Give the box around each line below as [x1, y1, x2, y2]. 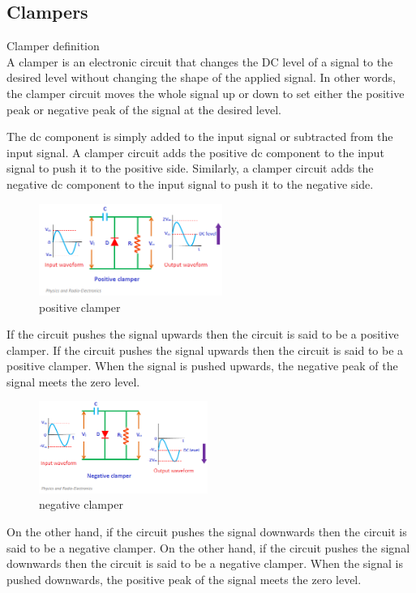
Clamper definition [6, 37, 100, 54]
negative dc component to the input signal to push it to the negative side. [6, 175, 374, 192]
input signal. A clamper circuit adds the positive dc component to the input [6, 143, 384, 160]
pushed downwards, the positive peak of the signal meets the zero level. [6, 570, 362, 587]
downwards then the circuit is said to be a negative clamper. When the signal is [6, 555, 403, 572]
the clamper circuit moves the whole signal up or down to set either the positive [6, 84, 405, 101]
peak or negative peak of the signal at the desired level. [6, 100, 281, 117]
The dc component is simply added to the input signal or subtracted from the [6, 128, 393, 145]
